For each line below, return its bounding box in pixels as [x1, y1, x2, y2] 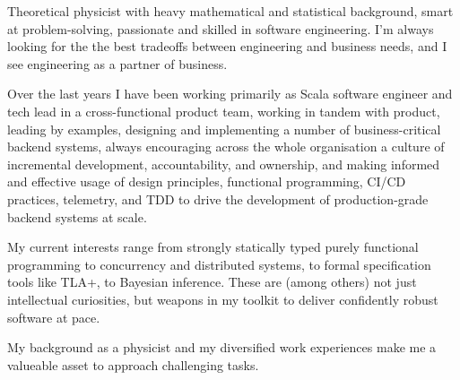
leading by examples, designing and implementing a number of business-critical [7, 119, 441, 138]
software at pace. [7, 307, 100, 326]
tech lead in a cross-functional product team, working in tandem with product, [7, 101, 440, 120]
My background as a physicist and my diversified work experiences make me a [7, 338, 437, 357]
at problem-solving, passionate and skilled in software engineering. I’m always [7, 19, 434, 38]
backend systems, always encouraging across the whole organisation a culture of [7, 137, 445, 156]
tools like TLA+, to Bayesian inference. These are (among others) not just [7, 272, 417, 291]
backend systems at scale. [7, 207, 147, 226]
